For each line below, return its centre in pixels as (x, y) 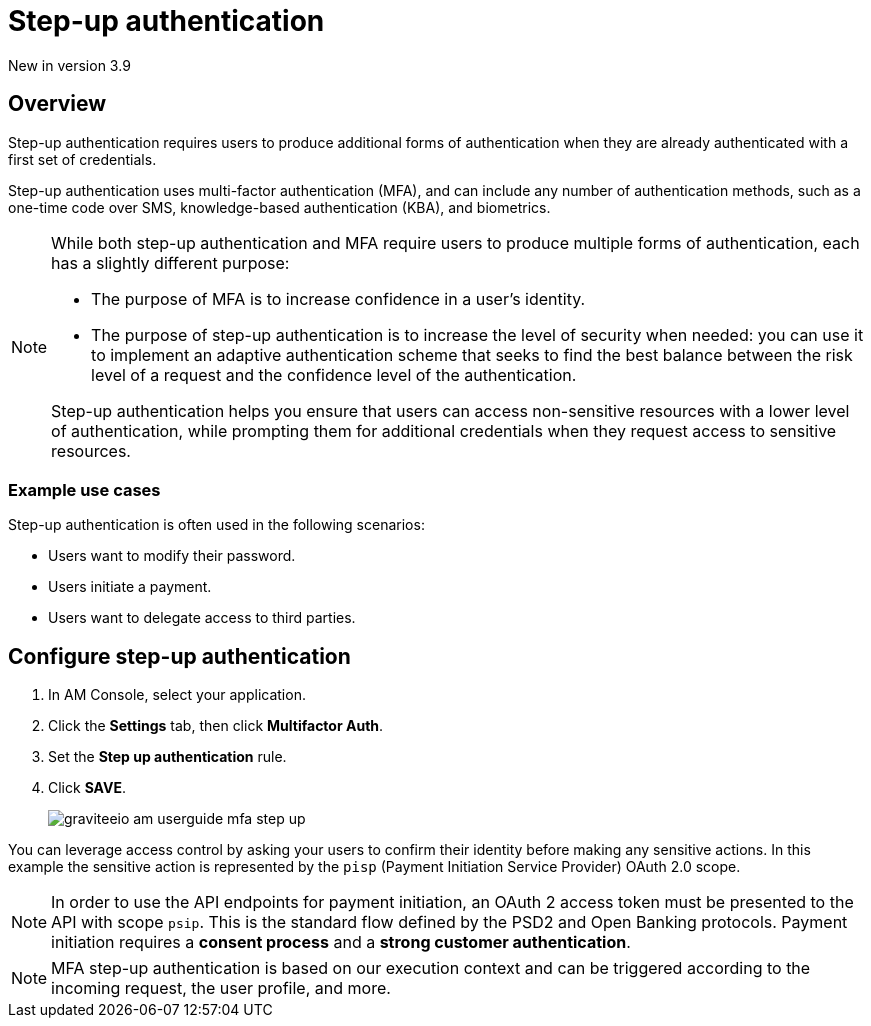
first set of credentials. (82, 159)
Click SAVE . (87, 788)
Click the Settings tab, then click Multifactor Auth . (216, 726)
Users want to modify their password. (172, 556)
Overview (57, 104)
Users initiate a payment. (130, 587)
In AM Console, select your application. (177, 695)
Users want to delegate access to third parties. (202, 618)
